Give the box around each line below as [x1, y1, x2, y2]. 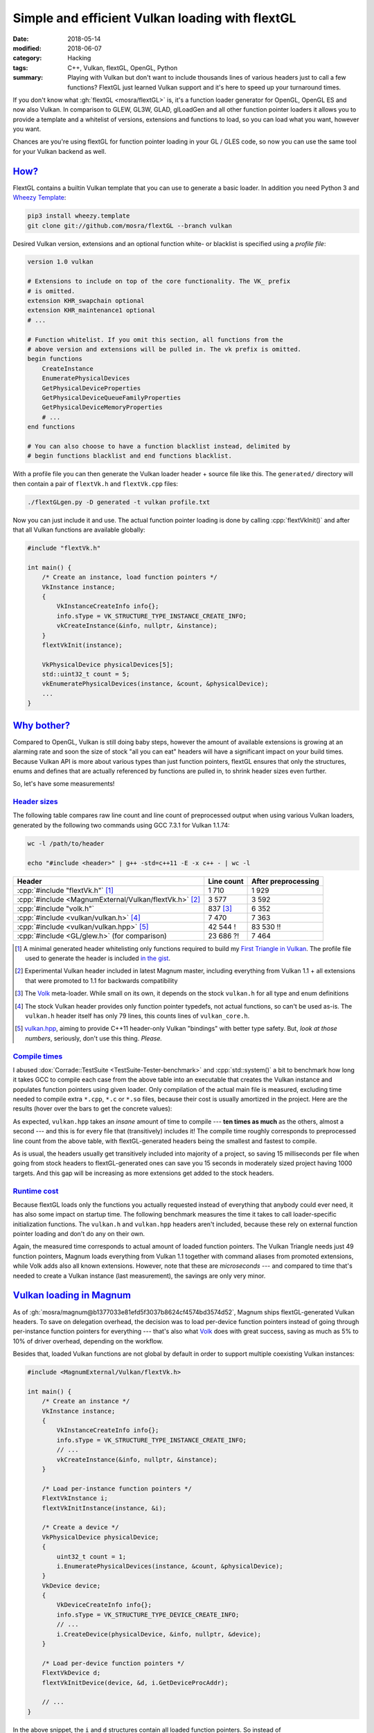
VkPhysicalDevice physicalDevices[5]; [42, 661, 174, 668]
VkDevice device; [42, 1581, 101, 1590]
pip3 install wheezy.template [27, 212, 130, 220]
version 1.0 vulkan [27, 258, 93, 266]
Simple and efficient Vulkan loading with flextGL [12, 10, 296, 26]
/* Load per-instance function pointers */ [42, 1484, 192, 1492]
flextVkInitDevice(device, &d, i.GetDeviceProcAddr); [42, 1678, 229, 1687]
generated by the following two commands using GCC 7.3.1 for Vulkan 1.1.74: [12, 821, 230, 829]
